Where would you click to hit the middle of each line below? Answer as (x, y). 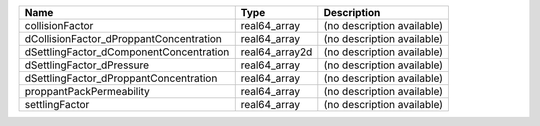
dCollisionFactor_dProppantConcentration (123, 38)
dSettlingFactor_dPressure (87, 65)
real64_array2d (276, 52)
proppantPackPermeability (87, 91)
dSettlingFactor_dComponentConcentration (127, 52)
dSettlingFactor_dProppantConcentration (121, 78)
